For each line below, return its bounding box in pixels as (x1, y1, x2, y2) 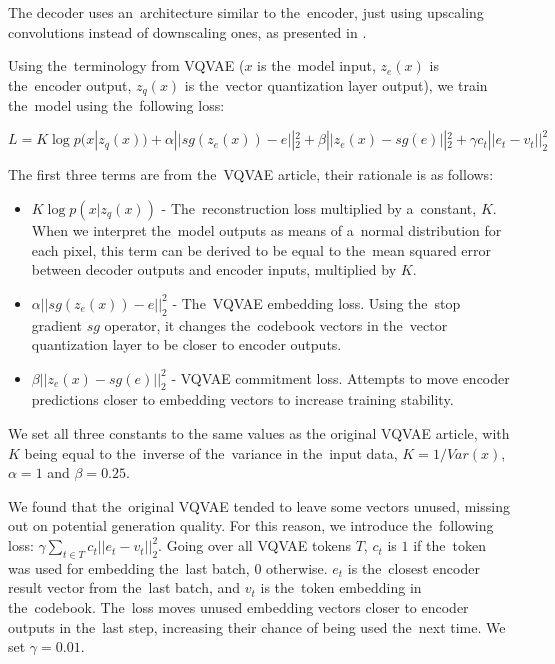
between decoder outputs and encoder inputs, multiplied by (31, 259, 397, 280)
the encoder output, (8, 74, 132, 95)
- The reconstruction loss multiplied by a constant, (161, 197, 477, 218)
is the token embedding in (260, 577, 422, 598)
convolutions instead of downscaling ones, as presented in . (8, 21, 367, 42)
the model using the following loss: (8, 95, 225, 116)
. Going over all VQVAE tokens (158, 535, 351, 556)
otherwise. (266, 557, 328, 578)
